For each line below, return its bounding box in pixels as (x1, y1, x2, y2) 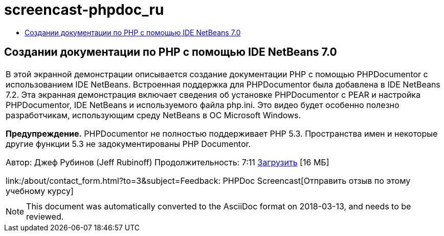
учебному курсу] (6, 185, 74, 196)
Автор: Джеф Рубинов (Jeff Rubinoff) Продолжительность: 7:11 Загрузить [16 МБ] (6, 157, 329, 167)
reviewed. (26, 211, 64, 222)
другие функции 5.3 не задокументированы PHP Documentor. (6, 138, 251, 149)
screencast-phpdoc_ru (4, 1, 164, 18)
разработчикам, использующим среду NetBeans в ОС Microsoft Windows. (6, 110, 301, 120)
